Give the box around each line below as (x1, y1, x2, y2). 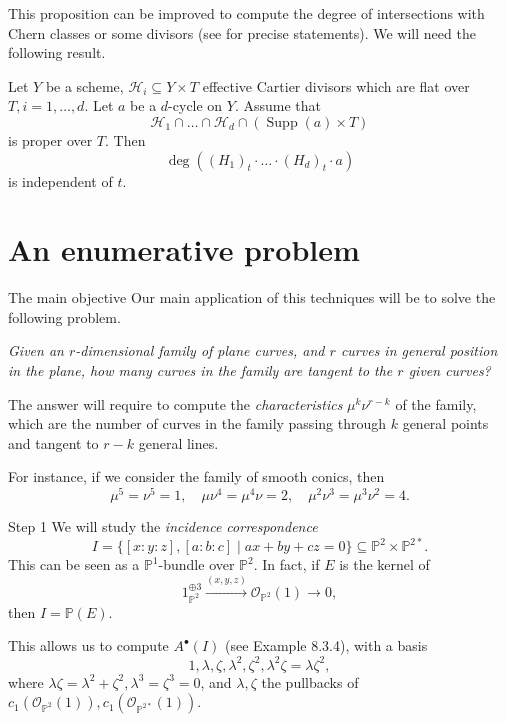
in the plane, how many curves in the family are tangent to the (8, 360, 393, 381)
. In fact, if (253, 554, 320, 575)
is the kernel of (339, 554, 430, 575)
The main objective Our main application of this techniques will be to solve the (8, 287, 496, 308)
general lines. (138, 432, 219, 453)
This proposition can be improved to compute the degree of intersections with (8, 3, 485, 23)
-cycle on (168, 95, 223, 116)
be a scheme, (45, 75, 124, 96)
